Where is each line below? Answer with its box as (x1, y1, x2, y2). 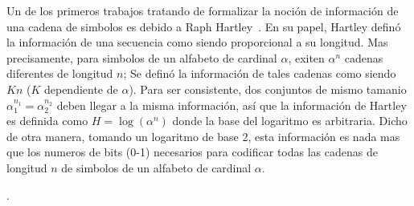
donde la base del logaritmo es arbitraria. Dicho (172, 112, 408, 129)
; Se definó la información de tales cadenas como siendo (123, 65, 396, 82)
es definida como (6, 112, 88, 129)
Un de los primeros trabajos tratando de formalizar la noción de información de (6, 2, 399, 18)
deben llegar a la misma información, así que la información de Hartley (56, 96, 407, 113)
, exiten (288, 49, 325, 66)
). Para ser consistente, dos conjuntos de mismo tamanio (129, 80, 407, 97)
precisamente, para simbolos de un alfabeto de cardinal (6, 49, 277, 66)
